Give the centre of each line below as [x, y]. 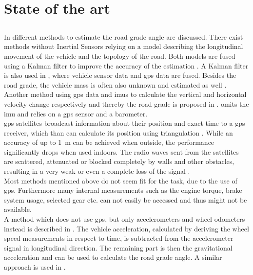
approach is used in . [35, 267]
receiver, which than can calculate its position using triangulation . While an [118, 132]
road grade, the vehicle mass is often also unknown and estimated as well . [115, 84]
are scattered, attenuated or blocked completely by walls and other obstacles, [119, 161]
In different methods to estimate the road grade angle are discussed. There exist [124, 36]
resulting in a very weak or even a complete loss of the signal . [97, 171]
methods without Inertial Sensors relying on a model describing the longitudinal [124, 46]
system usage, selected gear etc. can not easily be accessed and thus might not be [126, 199]
